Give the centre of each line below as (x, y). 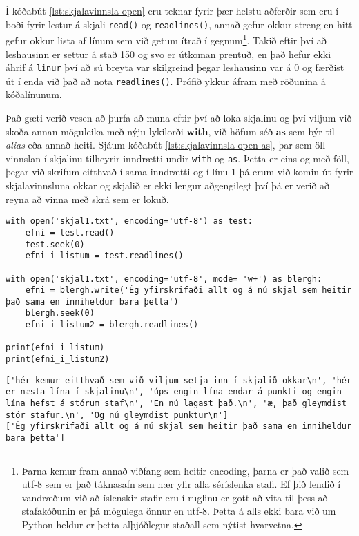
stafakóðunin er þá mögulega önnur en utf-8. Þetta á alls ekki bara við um (179, 511)
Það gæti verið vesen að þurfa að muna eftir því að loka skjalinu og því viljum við (179, 117)
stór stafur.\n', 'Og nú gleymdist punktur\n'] (117, 415)
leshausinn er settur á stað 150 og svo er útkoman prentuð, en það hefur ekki (168, 54)
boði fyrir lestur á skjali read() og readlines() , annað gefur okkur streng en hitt (179, 24)
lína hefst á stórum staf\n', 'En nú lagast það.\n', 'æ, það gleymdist (176, 404)
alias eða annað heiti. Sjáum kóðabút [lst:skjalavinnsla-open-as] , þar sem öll (166, 145)
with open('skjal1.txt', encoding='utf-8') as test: (129, 221)
